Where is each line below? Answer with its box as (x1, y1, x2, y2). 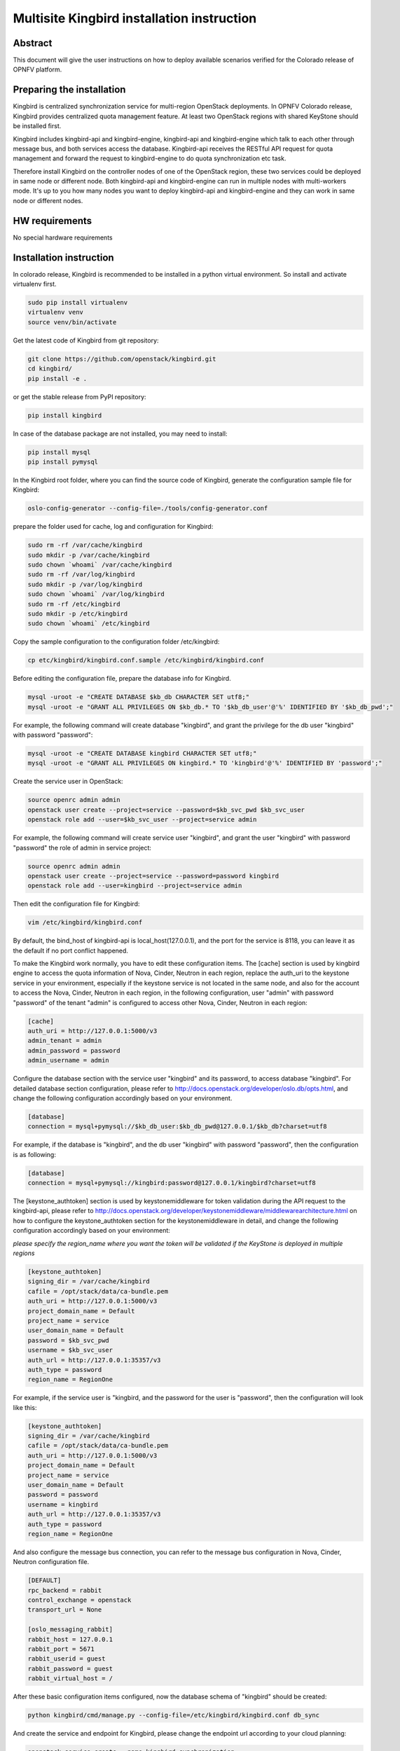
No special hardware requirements (13, 233, 113, 242)
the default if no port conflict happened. (13, 946, 129, 955)
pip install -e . (27, 375, 88, 382)
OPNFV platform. (13, 65, 62, 74)
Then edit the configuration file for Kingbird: (13, 900, 140, 908)
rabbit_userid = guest (27, 1655, 106, 1663)
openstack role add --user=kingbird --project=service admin (27, 882, 242, 890)
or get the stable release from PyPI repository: (13, 392, 146, 401)
